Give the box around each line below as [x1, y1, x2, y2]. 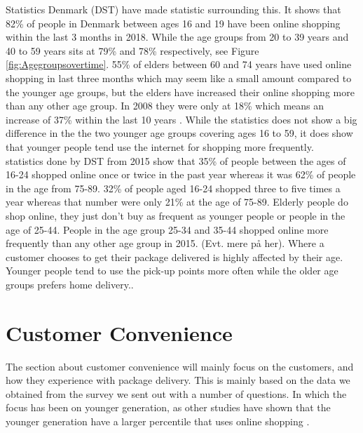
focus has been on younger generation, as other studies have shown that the [6, 400, 331, 415]
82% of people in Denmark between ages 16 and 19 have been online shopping [6, 15, 341, 30]
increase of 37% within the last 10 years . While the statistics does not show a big [6, 112, 357, 126]
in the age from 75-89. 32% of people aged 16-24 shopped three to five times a [6, 180, 341, 195]
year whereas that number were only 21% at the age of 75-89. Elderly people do [6, 194, 348, 209]
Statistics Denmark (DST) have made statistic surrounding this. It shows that [6, 2, 341, 16]
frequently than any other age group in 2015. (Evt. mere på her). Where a [6, 236, 324, 251]
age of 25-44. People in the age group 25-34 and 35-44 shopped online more [6, 222, 329, 237]
